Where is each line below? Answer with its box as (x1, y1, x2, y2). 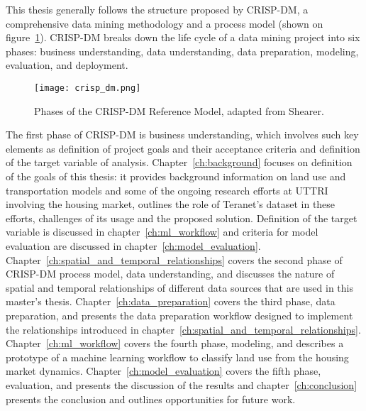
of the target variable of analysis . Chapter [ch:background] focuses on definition (6, 155, 353, 170)
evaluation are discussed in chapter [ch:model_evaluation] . (6, 238, 261, 253)
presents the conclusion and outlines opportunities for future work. (6, 391, 296, 406)
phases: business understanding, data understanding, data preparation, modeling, (6, 43, 359, 58)
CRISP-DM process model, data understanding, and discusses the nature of (6, 266, 335, 281)
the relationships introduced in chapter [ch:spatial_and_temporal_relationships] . (6, 322, 361, 336)
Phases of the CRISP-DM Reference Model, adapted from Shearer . (34, 103, 324, 118)
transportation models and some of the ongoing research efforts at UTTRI (6, 182, 328, 197)
